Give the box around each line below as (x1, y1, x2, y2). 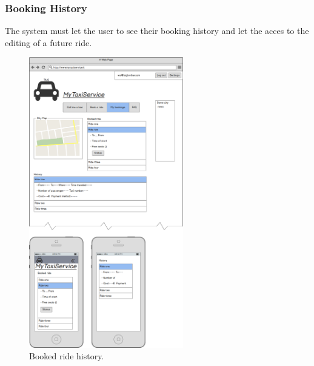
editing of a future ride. (5, 36, 92, 49)
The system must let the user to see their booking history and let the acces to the (5, 24, 309, 37)
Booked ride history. (29, 350, 104, 362)
